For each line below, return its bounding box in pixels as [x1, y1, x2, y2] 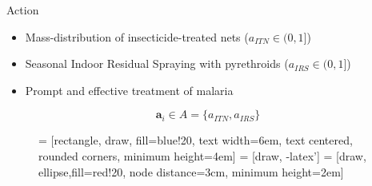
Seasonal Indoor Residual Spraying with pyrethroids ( [25, 55, 289, 72]
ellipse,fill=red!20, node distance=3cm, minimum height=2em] [38, 163, 344, 180]
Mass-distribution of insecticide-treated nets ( [25, 28, 249, 45]
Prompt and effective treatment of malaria [25, 81, 234, 98]
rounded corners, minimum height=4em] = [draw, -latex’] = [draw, [38, 147, 366, 164]
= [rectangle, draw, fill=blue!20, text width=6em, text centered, [38, 132, 353, 148]
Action [6, 2, 39, 18]
